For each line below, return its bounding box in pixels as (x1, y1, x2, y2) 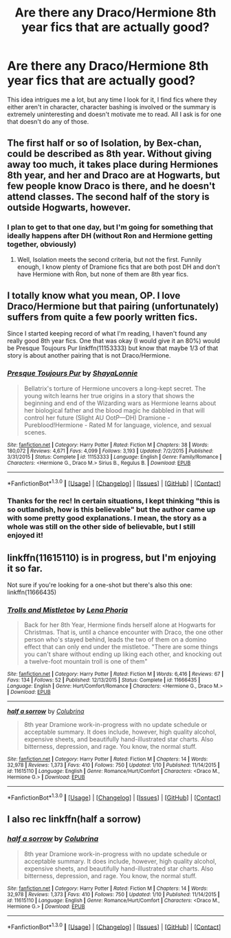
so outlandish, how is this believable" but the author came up (7, 505, 216, 514)
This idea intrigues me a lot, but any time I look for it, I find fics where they (7, 95, 217, 104)
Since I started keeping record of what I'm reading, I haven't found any (7, 329, 208, 338)
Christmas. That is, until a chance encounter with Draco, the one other (23, 628, 223, 637)
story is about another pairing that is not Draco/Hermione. (7, 351, 171, 360)
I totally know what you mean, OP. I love (7, 290, 181, 302)
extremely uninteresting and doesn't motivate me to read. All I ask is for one (7, 110, 222, 118)
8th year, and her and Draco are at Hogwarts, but (7, 170, 221, 182)
